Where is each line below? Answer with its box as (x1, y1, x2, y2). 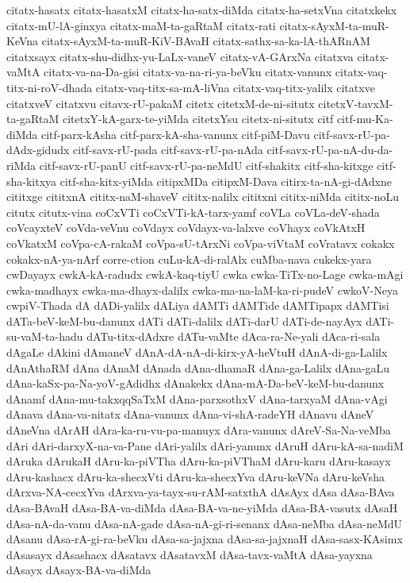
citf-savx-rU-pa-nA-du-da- (266, 141, 393, 158)
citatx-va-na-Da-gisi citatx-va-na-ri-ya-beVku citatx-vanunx (44, 64, 332, 80)
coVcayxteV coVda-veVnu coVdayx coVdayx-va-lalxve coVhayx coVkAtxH (6, 219, 366, 236)
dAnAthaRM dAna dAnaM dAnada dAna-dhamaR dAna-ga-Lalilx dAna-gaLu (6, 359, 390, 376)
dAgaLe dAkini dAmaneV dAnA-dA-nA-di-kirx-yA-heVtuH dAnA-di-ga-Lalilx (6, 344, 388, 361)
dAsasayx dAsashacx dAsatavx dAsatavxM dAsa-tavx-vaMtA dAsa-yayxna (6, 546, 373, 562)
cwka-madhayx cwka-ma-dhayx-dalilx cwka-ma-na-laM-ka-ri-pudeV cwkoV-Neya (6, 281, 398, 298)
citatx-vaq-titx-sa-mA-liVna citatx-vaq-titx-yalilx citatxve (95, 79, 375, 95)
